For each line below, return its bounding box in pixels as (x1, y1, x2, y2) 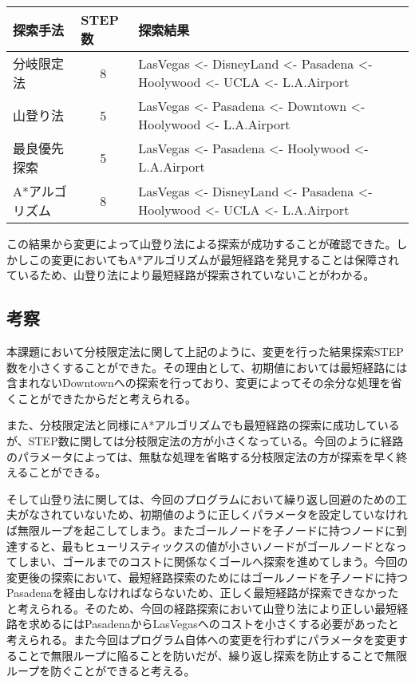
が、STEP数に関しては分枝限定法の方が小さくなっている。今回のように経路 (6, 432, 404, 449)
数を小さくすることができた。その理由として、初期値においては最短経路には (6, 358, 408, 375)
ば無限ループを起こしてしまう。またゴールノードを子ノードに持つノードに (6, 521, 396, 538)
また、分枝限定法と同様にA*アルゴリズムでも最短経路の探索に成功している (6, 417, 400, 433)
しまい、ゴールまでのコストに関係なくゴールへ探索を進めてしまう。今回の (17, 553, 409, 570)
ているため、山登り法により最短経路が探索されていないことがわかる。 (6, 267, 375, 283)
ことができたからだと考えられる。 (17, 389, 196, 406)
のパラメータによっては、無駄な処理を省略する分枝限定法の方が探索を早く (6, 448, 397, 465)
